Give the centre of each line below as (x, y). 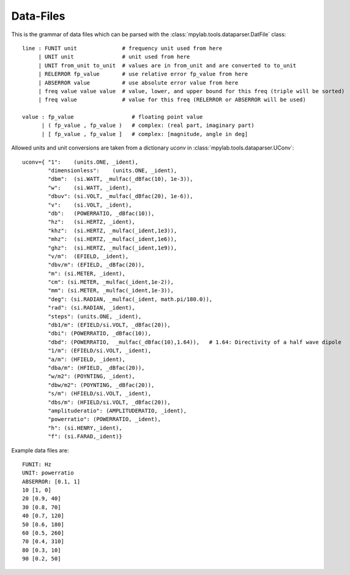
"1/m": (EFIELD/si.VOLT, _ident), (100, 351)
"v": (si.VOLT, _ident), (90, 205)
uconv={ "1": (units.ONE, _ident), (80, 162)
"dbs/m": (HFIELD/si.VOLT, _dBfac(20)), (109, 402)
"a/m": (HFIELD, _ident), (87, 359)
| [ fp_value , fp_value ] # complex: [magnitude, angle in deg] (145, 134)
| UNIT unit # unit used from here (114, 57)
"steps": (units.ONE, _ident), (95, 316)
